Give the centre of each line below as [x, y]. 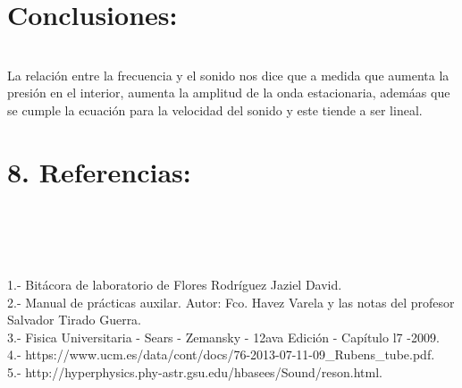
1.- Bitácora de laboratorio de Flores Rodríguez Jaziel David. [175, 284]
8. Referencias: [99, 171]
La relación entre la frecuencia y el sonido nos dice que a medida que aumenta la [228, 75]
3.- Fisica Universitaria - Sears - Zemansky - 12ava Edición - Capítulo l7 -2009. [223, 337]
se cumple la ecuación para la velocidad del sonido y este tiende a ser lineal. [215, 110]
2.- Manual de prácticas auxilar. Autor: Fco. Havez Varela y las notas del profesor [231, 302]
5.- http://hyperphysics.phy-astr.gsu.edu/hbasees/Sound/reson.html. [195, 371]
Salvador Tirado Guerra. [75, 320]
